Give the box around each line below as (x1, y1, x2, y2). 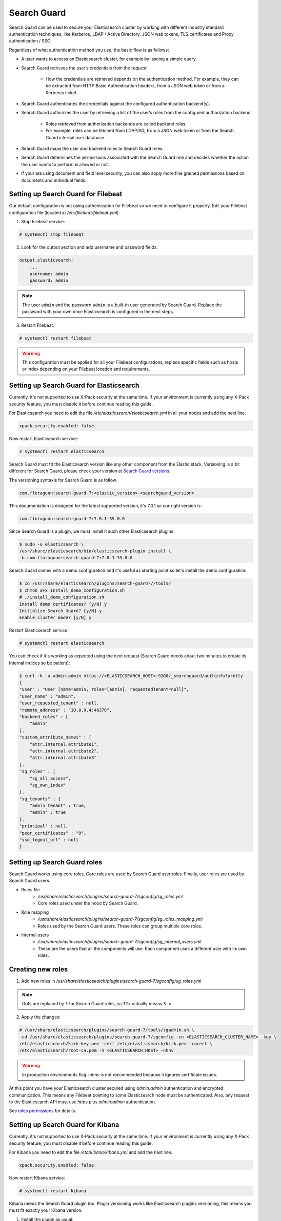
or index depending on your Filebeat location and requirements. (22, 366, 150, 372)
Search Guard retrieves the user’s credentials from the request (21, 65, 147, 71)
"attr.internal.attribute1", (29, 741, 100, 747)
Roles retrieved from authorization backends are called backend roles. (45, 121, 187, 126)
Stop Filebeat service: (21, 219, 65, 225)
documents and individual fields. (21, 177, 87, 183)
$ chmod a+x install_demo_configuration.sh (19, 588, 125, 593)
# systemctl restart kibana (19, 1188, 86, 1194)
